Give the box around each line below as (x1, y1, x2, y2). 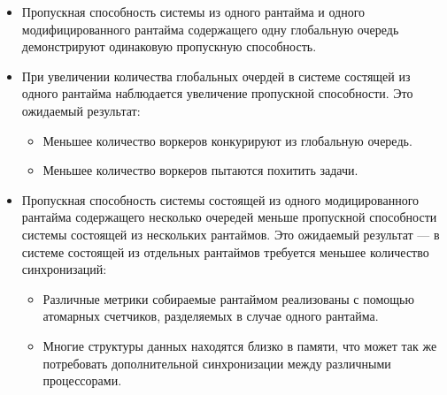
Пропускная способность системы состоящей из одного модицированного (21, 190, 420, 209)
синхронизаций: (21, 260, 107, 278)
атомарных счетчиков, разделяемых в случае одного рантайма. (42, 307, 379, 325)
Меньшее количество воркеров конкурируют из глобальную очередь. (42, 131, 412, 149)
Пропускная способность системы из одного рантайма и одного (21, 3, 366, 20)
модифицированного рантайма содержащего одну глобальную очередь (21, 19, 399, 38)
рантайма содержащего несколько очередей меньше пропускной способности (21, 208, 437, 226)
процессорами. (42, 371, 122, 390)
